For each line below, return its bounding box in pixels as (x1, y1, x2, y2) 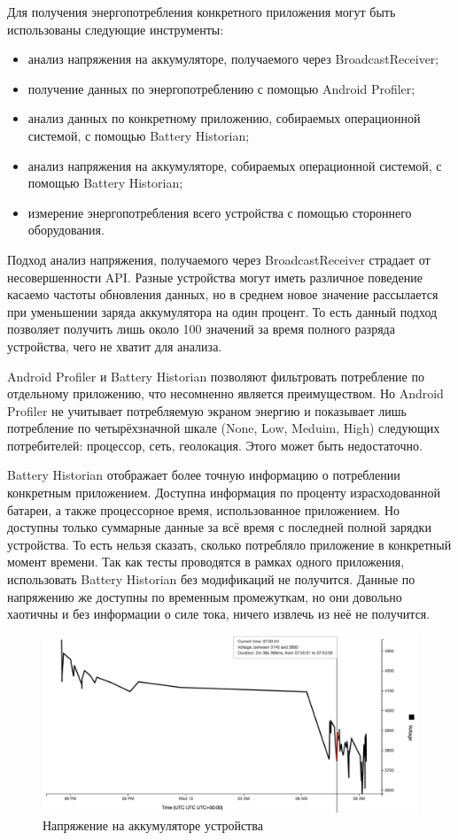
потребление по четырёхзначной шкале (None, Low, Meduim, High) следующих (7, 419, 440, 437)
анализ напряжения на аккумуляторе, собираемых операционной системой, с (27, 156, 442, 174)
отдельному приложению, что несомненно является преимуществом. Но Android (7, 384, 444, 403)
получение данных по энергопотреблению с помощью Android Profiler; (27, 79, 415, 97)
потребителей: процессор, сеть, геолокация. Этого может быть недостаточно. (7, 435, 423, 454)
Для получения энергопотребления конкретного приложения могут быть (7, 3, 396, 20)
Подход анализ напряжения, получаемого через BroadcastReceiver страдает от (7, 250, 431, 268)
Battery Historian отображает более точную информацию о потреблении (7, 466, 400, 484)
